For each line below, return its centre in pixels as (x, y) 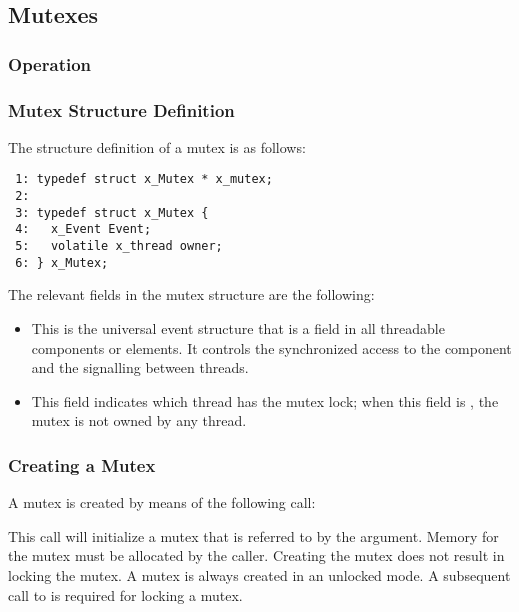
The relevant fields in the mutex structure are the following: (191, 294)
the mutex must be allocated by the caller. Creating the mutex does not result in (256, 555)
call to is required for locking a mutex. (125, 594)
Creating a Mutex (82, 464)
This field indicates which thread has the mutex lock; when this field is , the (265, 400)
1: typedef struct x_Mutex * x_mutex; (144, 179)
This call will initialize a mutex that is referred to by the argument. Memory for (253, 535)
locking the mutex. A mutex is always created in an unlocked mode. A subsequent (259, 574)
